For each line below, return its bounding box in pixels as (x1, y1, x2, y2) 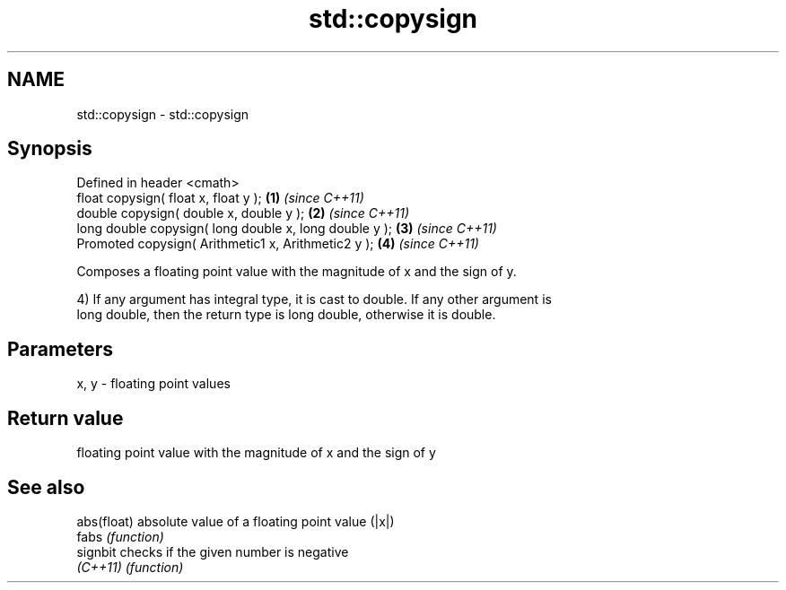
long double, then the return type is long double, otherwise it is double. (76, 307, 496, 323)
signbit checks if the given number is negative (76, 543, 349, 560)
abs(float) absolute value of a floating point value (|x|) (76, 513, 395, 529)
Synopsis (7, 137, 92, 161)
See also (7, 475, 85, 499)
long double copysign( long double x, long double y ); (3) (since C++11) (76, 221, 497, 237)
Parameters (7, 337, 113, 360)
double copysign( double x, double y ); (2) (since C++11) (76, 205, 409, 221)
